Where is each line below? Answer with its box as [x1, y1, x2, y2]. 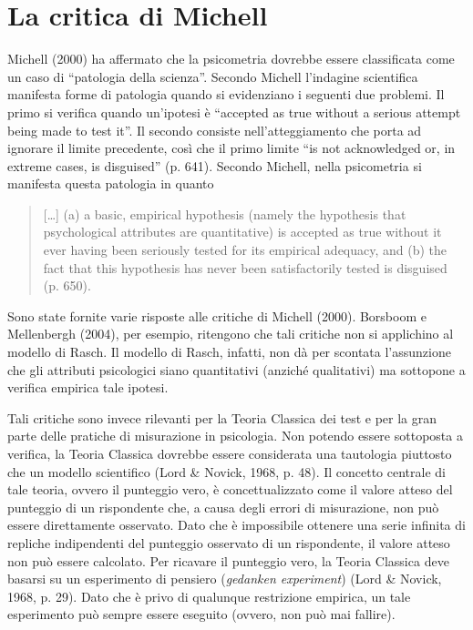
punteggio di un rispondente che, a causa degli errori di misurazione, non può [7, 497, 439, 516]
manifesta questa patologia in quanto [7, 174, 214, 193]
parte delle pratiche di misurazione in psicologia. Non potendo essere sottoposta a [7, 426, 463, 445]
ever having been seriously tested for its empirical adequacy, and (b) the [43, 240, 447, 259]
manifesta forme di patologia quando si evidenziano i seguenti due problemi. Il [7, 85, 445, 104]
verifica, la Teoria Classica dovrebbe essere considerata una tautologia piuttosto [7, 444, 452, 462]
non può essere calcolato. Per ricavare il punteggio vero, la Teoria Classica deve [7, 551, 449, 570]
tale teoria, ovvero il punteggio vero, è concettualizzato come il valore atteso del [7, 480, 453, 499]
